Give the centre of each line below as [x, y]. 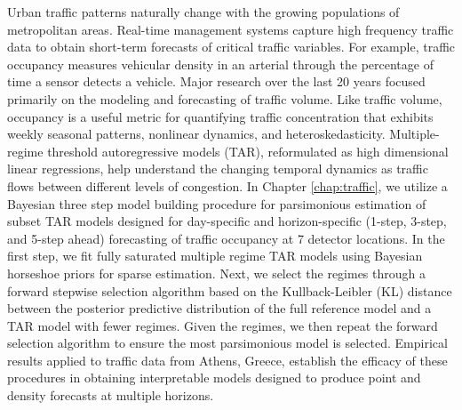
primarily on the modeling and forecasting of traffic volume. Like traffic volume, [225, 98]
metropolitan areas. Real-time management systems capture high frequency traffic [231, 29]
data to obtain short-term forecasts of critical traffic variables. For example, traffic [231, 47]
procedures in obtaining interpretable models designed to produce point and [214, 378]
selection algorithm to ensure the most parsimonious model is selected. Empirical [227, 343]
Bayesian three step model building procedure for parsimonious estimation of [217, 203]
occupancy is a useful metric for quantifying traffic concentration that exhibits [220, 116]
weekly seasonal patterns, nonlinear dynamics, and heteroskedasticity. [196, 134]
